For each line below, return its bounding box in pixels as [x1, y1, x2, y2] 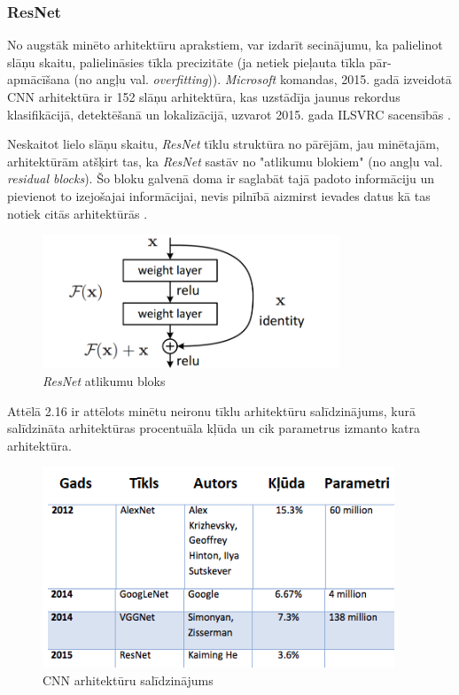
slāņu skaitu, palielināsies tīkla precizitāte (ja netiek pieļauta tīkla [7, 52, 366, 71]
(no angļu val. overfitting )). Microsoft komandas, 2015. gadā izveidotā [74, 70, 452, 89]
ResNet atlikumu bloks [43, 371, 166, 390]
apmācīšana [7, 70, 70, 89]
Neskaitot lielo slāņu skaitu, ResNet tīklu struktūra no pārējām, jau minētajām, [7, 135, 440, 153]
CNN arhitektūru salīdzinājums [43, 670, 214, 689]
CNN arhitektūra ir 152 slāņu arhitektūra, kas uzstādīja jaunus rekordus [7, 88, 401, 105]
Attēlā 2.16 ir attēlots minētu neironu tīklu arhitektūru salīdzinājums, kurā [7, 401, 416, 420]
